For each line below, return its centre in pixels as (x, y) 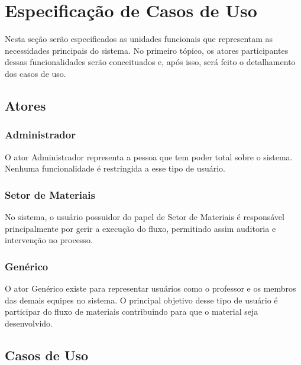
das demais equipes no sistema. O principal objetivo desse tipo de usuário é (141, 300)
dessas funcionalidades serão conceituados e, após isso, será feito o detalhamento (150, 62)
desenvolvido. (29, 323)
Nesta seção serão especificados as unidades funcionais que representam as (139, 39)
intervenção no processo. (49, 240)
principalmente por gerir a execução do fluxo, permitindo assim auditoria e (140, 228)
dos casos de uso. (35, 73)
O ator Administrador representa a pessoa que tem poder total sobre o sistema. (149, 156)
